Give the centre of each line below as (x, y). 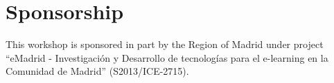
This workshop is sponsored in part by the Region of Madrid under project (165, 44)
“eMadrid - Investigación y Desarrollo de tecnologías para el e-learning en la (167, 57)
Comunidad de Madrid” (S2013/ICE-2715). (97, 71)
